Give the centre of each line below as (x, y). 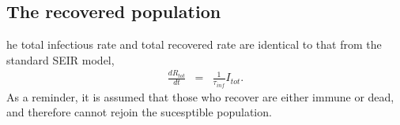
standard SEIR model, (60, 59)
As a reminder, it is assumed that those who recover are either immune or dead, (200, 96)
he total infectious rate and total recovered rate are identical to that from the (194, 44)
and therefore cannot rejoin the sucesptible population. (139, 112)
